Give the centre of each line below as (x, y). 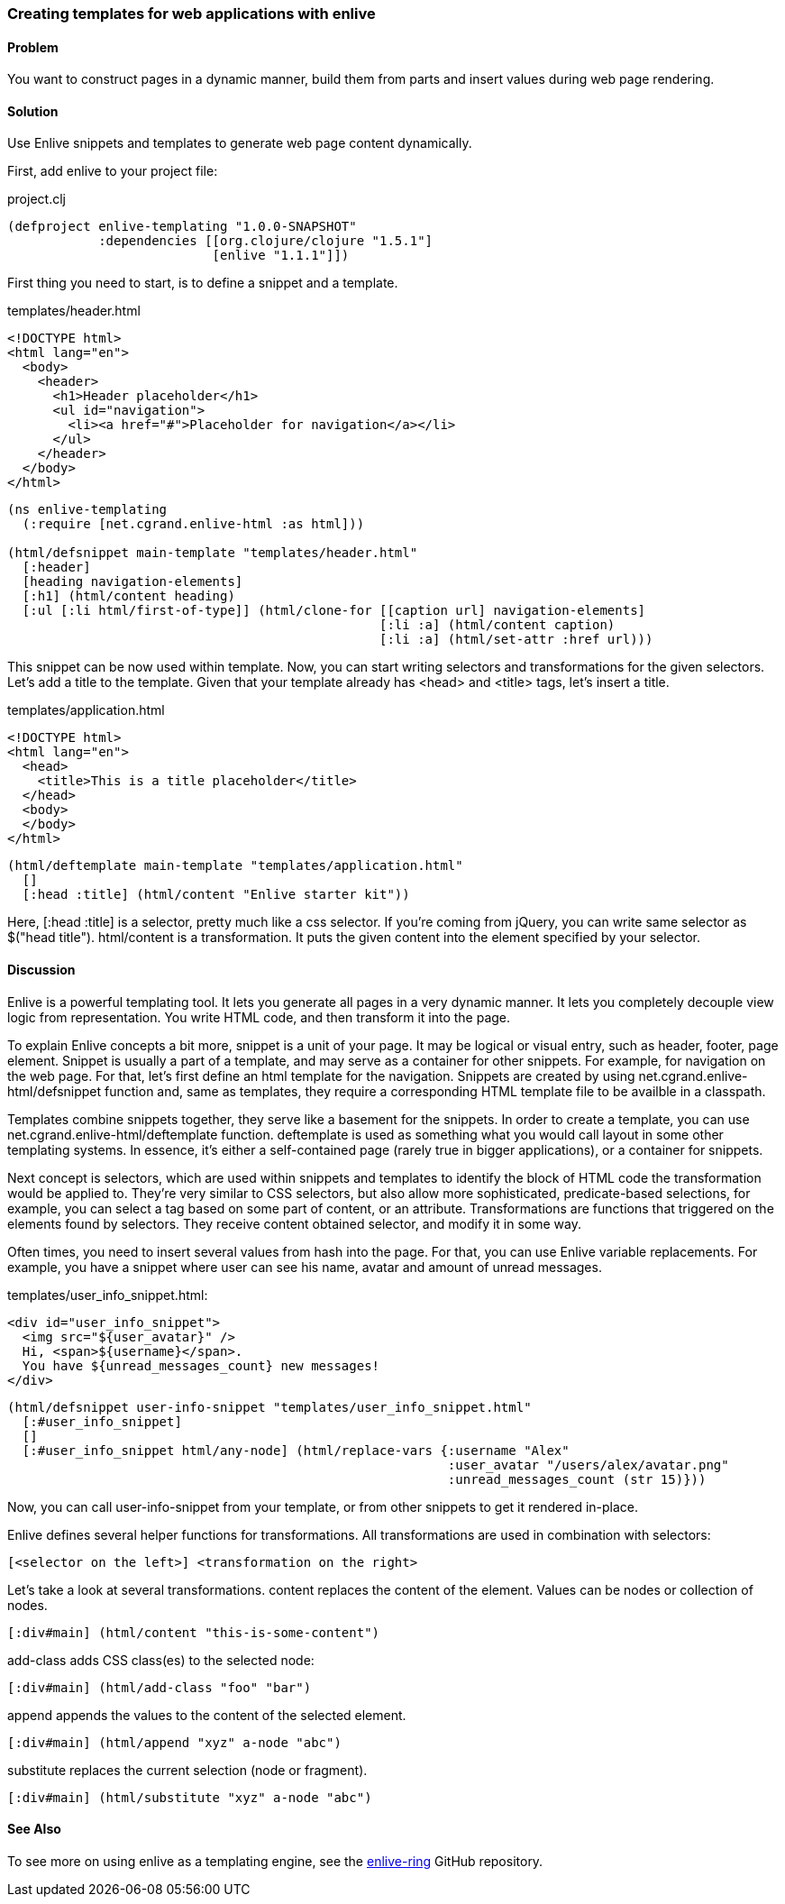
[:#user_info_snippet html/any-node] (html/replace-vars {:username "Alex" (296, 1450)
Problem (33, 47)
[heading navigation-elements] (132, 582)
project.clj (37, 199)
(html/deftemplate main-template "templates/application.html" (235, 866)
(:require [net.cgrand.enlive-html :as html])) (193, 524)
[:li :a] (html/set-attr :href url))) (516, 640)
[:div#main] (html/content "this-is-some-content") (194, 1632)
